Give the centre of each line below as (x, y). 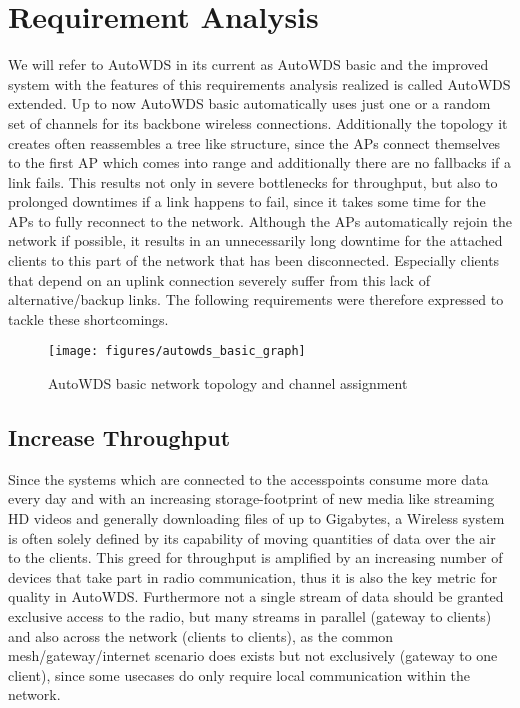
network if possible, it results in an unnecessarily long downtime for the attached (255, 240)
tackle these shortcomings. (88, 318)
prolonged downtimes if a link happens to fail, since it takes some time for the (247, 201)
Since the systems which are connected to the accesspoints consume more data (248, 478)
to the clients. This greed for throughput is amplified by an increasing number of (255, 557)
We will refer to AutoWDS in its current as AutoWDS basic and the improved (248, 64)
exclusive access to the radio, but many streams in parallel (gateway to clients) (250, 616)
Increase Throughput (119, 437)
